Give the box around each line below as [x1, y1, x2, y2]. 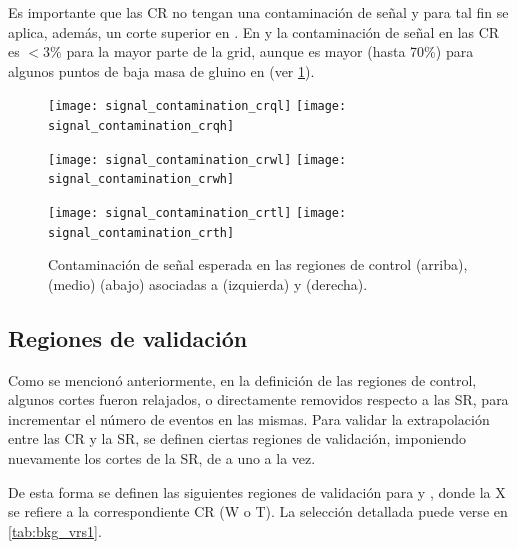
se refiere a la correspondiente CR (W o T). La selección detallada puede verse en [8, 501, 508, 522]
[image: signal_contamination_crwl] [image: [48, 152, 347, 167]
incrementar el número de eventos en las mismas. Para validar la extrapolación [8, 408, 490, 429]
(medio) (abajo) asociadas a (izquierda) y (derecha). [48, 273, 368, 294]
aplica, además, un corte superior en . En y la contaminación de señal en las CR [8, 21, 500, 42]
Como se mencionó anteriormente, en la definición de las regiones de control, [8, 369, 477, 390]
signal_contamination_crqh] [48, 119, 235, 134]
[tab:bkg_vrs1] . [8, 520, 102, 541]
